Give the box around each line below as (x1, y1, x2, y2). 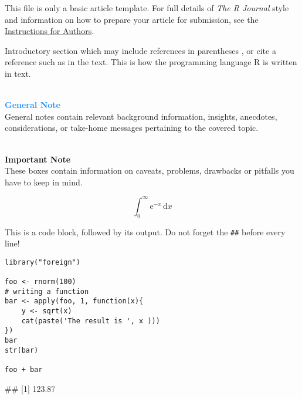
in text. (5, 67, 31, 79)
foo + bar (5, 366, 43, 374)
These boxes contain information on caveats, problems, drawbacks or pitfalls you (5, 164, 294, 177)
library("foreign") (5, 258, 80, 266)
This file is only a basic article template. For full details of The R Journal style (5, 2, 289, 13)
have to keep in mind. (5, 175, 83, 188)
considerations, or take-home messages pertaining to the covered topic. (5, 121, 259, 134)
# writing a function (5, 287, 89, 296)
